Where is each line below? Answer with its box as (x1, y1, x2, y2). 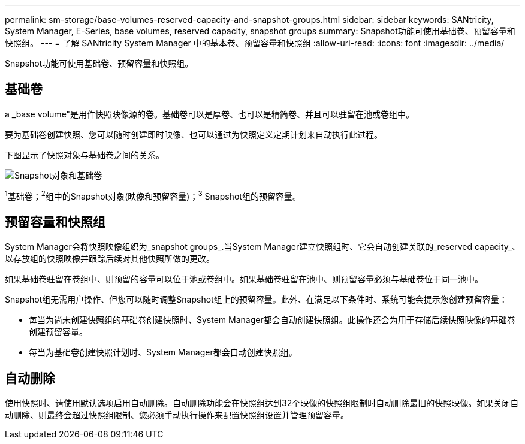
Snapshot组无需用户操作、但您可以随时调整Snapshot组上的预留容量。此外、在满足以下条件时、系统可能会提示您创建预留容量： (5, 294, 508, 305)
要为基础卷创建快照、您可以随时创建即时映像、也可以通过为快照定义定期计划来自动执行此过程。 (5, 129, 382, 140)
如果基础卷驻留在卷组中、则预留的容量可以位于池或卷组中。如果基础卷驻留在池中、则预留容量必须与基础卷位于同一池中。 (5, 274, 483, 285)
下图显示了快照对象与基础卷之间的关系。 (5, 149, 164, 160)
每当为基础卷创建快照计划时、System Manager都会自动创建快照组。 (29, 347, 297, 358)
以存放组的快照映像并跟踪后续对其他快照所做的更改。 (5, 253, 215, 264)
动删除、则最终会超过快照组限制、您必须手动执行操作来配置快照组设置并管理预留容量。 (5, 410, 349, 421)
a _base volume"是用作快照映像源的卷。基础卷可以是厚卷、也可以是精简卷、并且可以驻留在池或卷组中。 (5, 108, 415, 119)
